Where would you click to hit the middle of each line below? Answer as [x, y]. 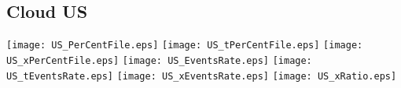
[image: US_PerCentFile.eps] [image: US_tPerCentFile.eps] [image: [185, 46]
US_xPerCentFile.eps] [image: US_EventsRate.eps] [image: [159, 60]
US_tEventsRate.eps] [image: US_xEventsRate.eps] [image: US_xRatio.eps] [202, 76]
